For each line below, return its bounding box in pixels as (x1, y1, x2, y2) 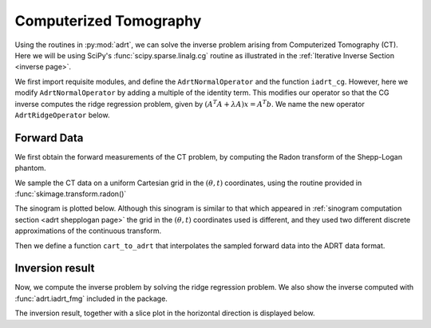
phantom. (14, 164, 47, 173)
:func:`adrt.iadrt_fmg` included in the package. (14, 294, 168, 303)
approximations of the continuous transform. (14, 226, 162, 235)
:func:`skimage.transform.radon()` (14, 188, 127, 199)
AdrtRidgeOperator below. (14, 110, 110, 120)
